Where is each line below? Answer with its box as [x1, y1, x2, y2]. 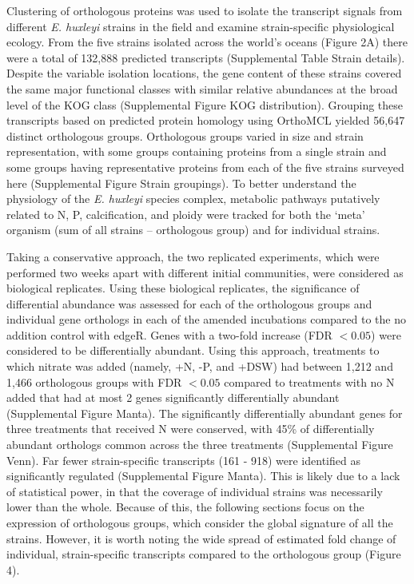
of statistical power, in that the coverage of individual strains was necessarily [6, 483, 383, 499]
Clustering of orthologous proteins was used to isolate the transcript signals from [6, 2, 403, 18]
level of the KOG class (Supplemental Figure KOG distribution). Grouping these [6, 96, 404, 113]
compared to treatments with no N [224, 373, 395, 390]
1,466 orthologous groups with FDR [6, 373, 182, 390]
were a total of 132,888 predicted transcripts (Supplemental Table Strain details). [6, 49, 405, 66]
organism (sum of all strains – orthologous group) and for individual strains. [6, 221, 380, 238]
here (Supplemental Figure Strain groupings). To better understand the [6, 174, 356, 191]
